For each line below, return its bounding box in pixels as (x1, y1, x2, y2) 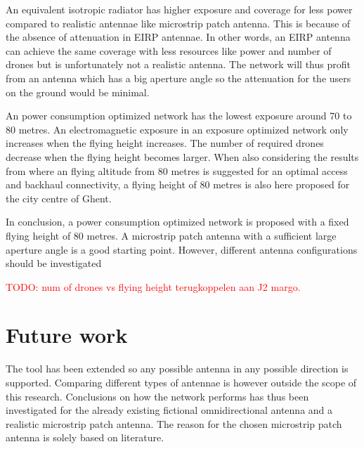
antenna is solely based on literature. (6, 430, 164, 445)
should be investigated (6, 256, 102, 271)
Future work (6, 320, 128, 349)
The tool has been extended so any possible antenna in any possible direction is (6, 361, 349, 376)
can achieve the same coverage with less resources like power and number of (6, 43, 332, 58)
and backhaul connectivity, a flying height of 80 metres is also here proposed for (6, 177, 350, 192)
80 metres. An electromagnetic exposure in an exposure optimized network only (6, 122, 349, 136)
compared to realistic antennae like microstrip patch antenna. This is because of (6, 15, 351, 30)
